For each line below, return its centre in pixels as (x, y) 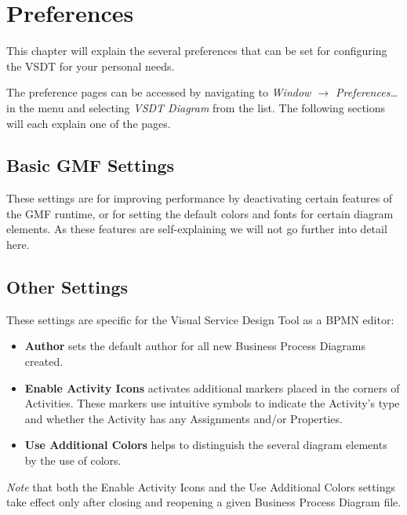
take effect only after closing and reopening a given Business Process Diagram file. (204, 502)
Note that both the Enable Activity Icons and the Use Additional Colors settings (201, 486)
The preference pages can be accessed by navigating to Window (159, 92)
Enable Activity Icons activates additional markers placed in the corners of (212, 387)
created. (44, 362)
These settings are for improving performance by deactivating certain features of (200, 198)
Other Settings (67, 287)
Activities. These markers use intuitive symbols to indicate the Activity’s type (212, 403)
